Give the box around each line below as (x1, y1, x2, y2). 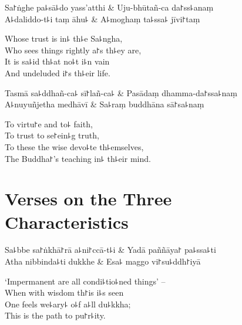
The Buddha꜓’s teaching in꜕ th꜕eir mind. (5, 152, 151, 164)
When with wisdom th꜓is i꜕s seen (5, 286, 124, 299)
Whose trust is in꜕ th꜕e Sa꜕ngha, (5, 32, 123, 45)
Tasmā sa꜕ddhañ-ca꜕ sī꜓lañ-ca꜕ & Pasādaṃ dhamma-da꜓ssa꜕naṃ (5, 86, 237, 99)
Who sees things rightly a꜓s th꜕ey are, (5, 43, 142, 56)
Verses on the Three (5, 187, 172, 211)
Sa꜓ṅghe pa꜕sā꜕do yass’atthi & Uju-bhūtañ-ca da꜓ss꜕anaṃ (5, 1, 214, 13)
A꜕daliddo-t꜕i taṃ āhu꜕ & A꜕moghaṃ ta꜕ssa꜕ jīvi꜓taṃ (5, 12, 200, 25)
